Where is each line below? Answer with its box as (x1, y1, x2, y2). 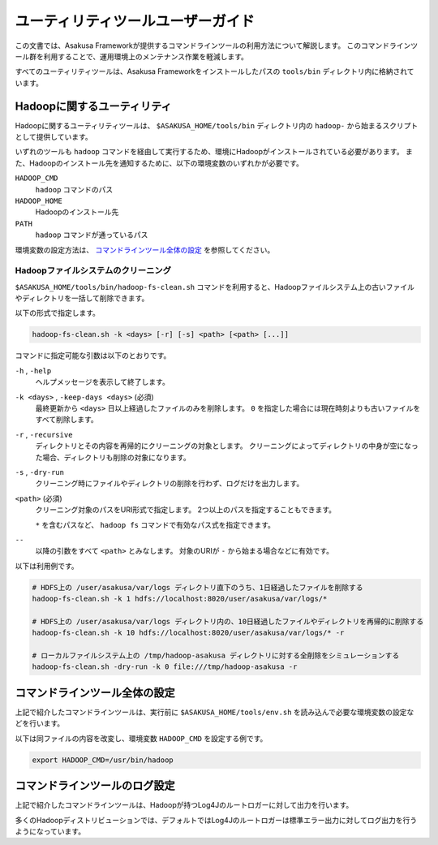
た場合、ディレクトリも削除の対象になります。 (35, 452, 191, 462)
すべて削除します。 (35, 415, 99, 425)
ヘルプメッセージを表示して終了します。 (35, 377, 170, 387)
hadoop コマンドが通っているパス (35, 230, 148, 239)
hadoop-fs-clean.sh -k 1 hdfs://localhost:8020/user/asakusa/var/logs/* (32, 594, 328, 604)
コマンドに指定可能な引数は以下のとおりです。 (15, 351, 171, 360)
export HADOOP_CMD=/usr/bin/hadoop (32, 755, 174, 765)
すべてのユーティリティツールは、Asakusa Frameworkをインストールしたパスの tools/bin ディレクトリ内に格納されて (15, 67, 414, 76)
